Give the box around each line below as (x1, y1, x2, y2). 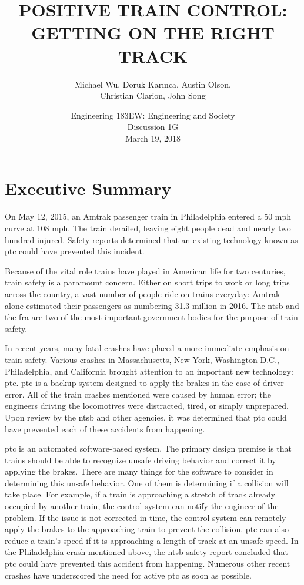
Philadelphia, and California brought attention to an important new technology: (5, 365, 293, 377)
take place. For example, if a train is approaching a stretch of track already (5, 488, 276, 500)
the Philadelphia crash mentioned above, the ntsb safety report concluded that (5, 546, 289, 558)
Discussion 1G (127, 120, 179, 133)
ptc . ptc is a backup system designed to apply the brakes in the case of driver (5, 376, 284, 389)
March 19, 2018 (125, 132, 181, 144)
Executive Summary (5, 176, 172, 200)
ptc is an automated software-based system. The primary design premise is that (5, 442, 292, 455)
